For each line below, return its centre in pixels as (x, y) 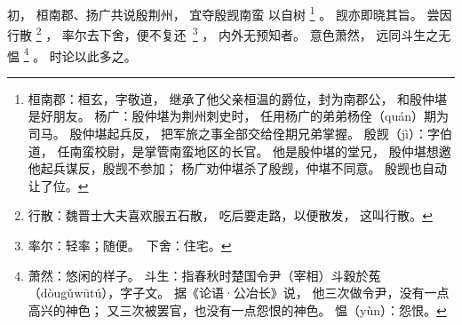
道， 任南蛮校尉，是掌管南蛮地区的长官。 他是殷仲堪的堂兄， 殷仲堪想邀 (239, 151)
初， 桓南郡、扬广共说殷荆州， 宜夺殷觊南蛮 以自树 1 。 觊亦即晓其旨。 (215, 13)
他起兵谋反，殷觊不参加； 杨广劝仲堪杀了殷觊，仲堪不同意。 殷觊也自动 (238, 168)
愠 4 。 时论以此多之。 (72, 54)
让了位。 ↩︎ (58, 185)
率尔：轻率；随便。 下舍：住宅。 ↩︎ (130, 245)
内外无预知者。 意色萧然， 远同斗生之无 (335, 34)
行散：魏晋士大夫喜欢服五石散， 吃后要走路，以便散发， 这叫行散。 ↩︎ (230, 215)
